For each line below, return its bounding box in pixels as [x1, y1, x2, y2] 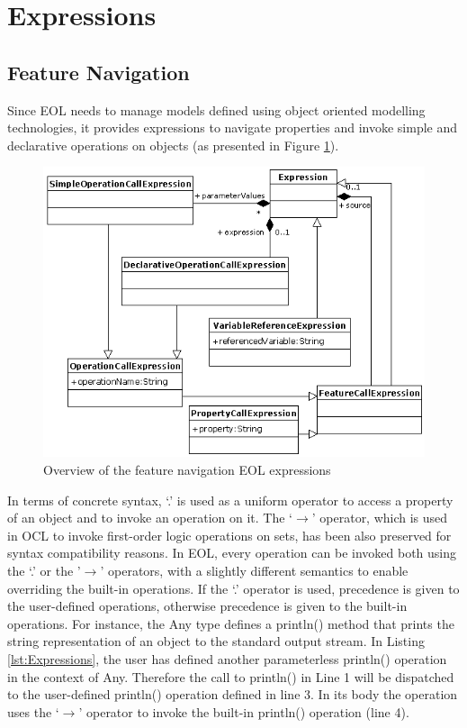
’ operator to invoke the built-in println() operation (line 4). [78, 702, 409, 721]
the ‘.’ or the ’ [7, 561, 81, 580]
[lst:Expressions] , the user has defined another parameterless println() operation [7, 650, 447, 668]
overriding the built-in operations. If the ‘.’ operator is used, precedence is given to [7, 578, 460, 597]
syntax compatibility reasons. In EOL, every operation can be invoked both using [7, 543, 457, 562]
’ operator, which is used [311, 508, 448, 527]
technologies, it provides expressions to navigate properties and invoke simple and [7, 118, 458, 137]
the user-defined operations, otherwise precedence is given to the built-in [7, 596, 408, 615]
